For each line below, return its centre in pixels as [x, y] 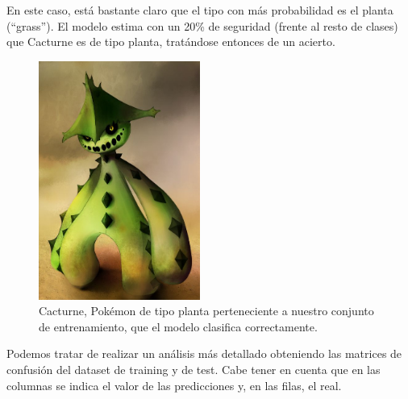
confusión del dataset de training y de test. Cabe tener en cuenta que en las [194, 370]
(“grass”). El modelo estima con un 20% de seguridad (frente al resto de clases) [202, 25]
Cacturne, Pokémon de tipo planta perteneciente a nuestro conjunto [206, 311]
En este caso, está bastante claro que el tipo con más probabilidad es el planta [200, 10]
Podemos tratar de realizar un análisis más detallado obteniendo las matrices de [204, 353]
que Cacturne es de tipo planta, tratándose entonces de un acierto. [171, 42]
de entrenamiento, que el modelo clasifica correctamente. [178, 326]
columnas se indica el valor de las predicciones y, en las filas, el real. [174, 385]
